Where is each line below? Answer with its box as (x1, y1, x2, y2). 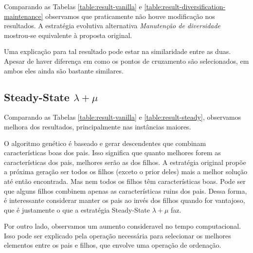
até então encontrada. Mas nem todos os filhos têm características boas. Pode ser (4, 176, 246, 186)
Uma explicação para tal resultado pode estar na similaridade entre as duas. (4, 46, 231, 56)
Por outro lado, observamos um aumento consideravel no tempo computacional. (4, 221, 241, 231)
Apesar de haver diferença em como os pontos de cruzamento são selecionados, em (4, 55, 249, 66)
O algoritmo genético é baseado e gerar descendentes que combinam (4, 138, 206, 148)
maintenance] (4, 11, 43, 21)
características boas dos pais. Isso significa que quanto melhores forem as (4, 147, 221, 158)
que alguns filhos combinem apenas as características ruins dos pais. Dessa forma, (4, 185, 247, 196)
